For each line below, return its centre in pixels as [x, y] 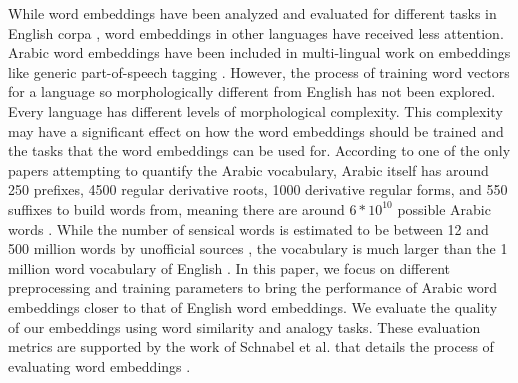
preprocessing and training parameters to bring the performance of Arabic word [253, 287]
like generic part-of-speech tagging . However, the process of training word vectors [259, 71]
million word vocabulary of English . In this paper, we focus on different [229, 267]
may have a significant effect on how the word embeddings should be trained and [256, 130]
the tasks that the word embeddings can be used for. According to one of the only [259, 150]
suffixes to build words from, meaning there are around [176, 208]
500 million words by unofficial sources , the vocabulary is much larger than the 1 [258, 248]
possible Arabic [444, 208]
